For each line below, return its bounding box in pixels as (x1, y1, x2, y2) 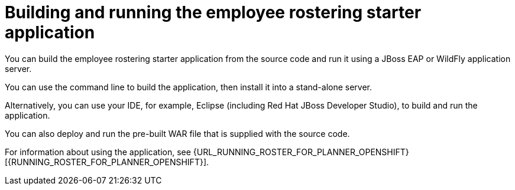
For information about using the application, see (5, 146, 191, 157)
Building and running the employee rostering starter (5, 2, 422, 22)
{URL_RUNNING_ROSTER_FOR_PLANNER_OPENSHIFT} (193, 146, 409, 157)
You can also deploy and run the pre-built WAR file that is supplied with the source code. (5, 128, 350, 139)
